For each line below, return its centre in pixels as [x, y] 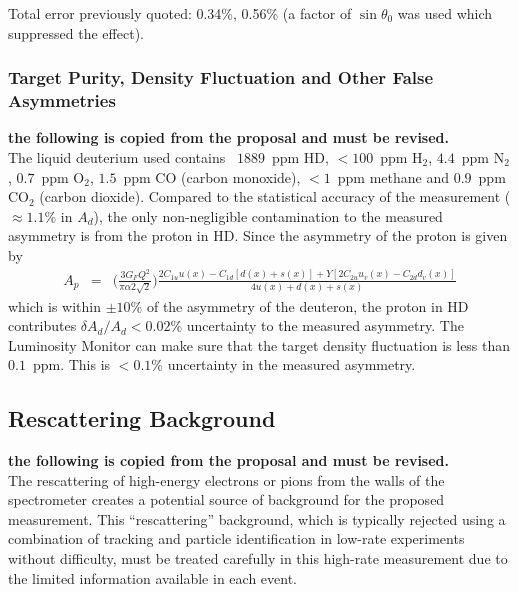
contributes [42, 325]
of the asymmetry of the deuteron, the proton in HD [307, 305]
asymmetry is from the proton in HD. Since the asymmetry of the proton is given [258, 235]
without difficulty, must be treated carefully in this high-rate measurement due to [258, 558]
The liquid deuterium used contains [117, 156]
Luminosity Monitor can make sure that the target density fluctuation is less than [259, 344]
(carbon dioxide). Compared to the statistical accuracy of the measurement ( [275, 196]
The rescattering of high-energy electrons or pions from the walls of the [226, 479]
